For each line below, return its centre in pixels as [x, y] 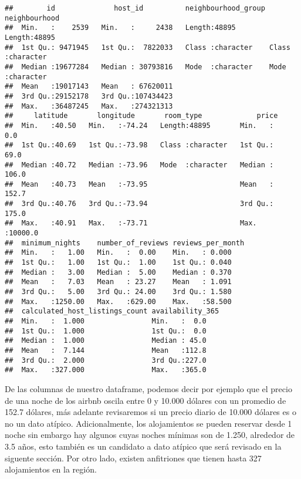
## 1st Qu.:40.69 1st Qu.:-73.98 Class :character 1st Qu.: [139, 145]
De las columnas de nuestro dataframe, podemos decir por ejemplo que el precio [148, 388]
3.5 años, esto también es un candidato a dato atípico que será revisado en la [143, 446]
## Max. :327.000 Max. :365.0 [106, 370]
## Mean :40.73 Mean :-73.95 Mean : [139, 184]
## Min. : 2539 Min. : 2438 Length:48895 [120, 28]
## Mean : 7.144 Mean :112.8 [106, 350]
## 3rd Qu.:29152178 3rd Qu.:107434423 [89, 96]
